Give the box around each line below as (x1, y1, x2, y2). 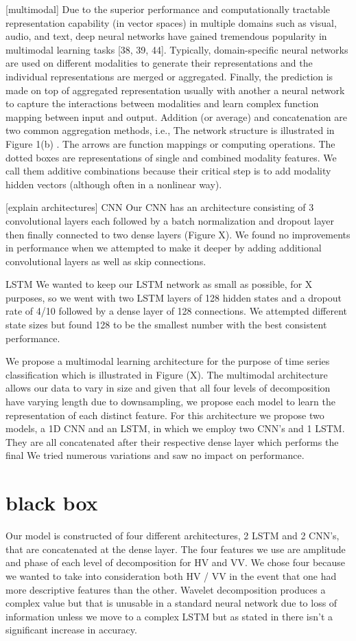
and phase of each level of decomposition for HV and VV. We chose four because (5, 555, 346, 570)
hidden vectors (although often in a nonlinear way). (5, 177, 222, 191)
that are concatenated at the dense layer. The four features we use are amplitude (5, 541, 346, 556)
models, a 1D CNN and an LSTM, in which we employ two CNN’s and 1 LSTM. (5, 421, 345, 436)
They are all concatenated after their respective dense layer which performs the (5, 434, 339, 449)
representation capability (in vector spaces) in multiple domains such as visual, (5, 15, 337, 30)
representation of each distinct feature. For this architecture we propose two (5, 407, 324, 422)
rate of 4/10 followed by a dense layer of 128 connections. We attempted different (5, 304, 348, 318)
